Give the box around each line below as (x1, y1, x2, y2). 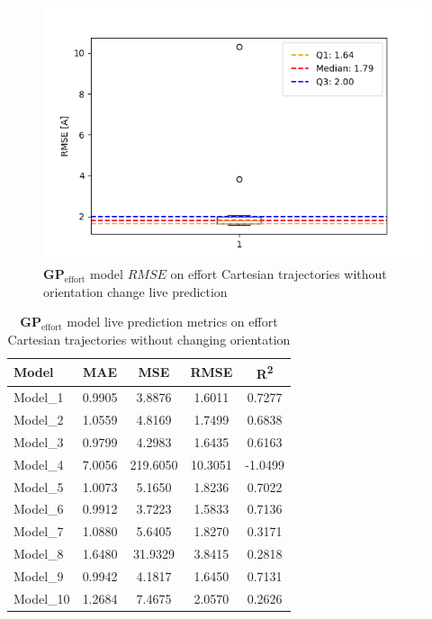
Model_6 (13, 499, 64, 518)
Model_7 (13, 522, 64, 541)
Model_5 (13, 477, 64, 496)
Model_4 (13, 454, 64, 473)
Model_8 (13, 544, 64, 563)
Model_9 (13, 566, 64, 585)
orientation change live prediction (43, 282, 228, 301)
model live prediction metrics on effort (67, 312, 278, 331)
